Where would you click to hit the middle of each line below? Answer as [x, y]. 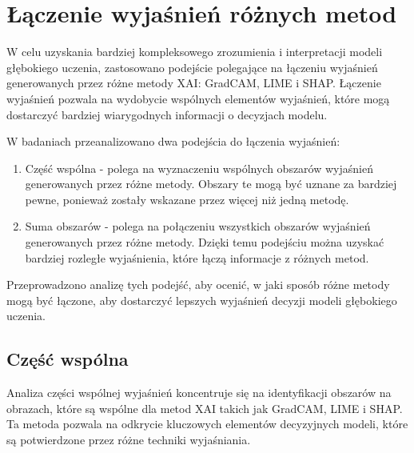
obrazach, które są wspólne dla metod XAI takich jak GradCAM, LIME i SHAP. [205, 408]
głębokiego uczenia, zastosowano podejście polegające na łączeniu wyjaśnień [192, 67]
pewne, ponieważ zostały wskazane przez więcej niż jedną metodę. [187, 199]
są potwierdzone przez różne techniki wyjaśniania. [129, 440]
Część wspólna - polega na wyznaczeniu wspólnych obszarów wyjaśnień [199, 168]
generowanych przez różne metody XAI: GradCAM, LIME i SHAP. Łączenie [194, 83]
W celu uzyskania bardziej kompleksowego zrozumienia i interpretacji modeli [195, 52]
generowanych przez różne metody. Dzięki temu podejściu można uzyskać [205, 242]
